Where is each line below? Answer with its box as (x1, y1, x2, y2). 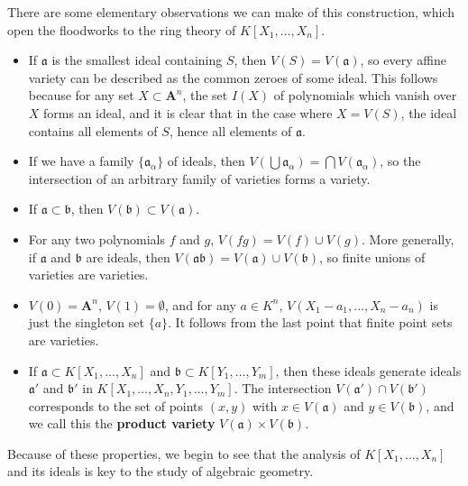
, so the (380, 151, 421, 170)
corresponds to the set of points (28, 396, 204, 415)
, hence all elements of (169, 121, 292, 140)
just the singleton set (28, 313, 144, 332)
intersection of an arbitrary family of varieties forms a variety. (28, 169, 371, 188)
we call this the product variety (28, 414, 216, 433)
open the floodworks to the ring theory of (7, 20, 236, 39)
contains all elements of (28, 121, 158, 140)
